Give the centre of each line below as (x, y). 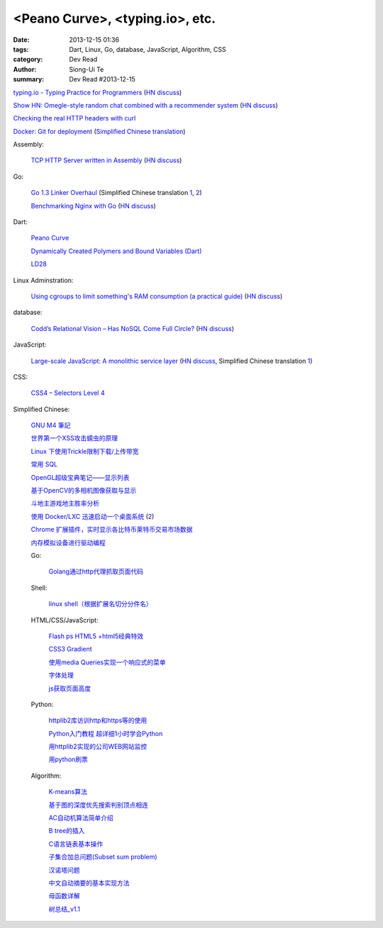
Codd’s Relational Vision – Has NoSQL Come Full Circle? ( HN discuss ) (132, 328)
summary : (29, 79)
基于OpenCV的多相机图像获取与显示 (84, 491)
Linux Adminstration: (43, 280)
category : (28, 60)
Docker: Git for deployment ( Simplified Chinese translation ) (99, 131)
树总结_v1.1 (65, 909)
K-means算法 (68, 792)
